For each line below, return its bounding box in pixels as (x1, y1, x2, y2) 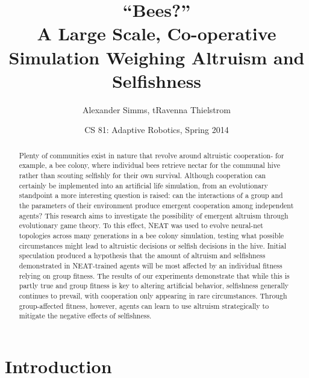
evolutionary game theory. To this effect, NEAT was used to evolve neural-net (19, 220, 263, 231)
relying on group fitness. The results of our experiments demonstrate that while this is (19, 270, 290, 280)
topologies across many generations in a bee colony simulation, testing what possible (19, 230, 284, 240)
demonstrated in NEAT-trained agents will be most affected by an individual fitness (19, 260, 282, 270)
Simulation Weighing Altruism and (8, 45, 305, 69)
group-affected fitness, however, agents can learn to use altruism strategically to (19, 300, 269, 311)
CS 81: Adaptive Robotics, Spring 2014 (84, 123, 229, 136)
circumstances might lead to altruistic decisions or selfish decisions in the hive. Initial (19, 240, 287, 250)
